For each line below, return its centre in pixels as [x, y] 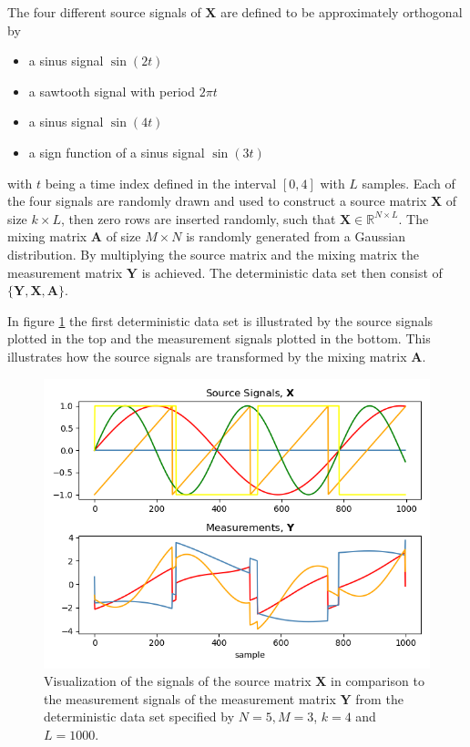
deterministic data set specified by [139, 716]
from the [379, 698]
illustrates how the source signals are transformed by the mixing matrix [207, 356]
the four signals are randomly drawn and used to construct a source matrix [217, 201]
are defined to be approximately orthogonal [342, 12]
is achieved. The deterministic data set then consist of [292, 272]
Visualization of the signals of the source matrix [178, 681]
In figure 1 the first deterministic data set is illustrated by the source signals [220, 320]
